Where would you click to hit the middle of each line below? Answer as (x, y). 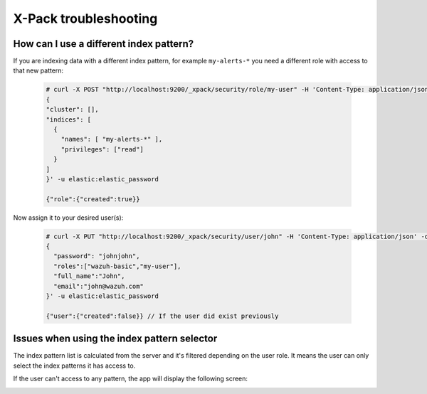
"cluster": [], (72, 110)
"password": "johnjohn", (97, 256)
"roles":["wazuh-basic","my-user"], (117, 266)
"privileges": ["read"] (102, 149)
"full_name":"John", (89, 276)
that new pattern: (38, 70)
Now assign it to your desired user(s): (68, 218)
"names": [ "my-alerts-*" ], (112, 139)
